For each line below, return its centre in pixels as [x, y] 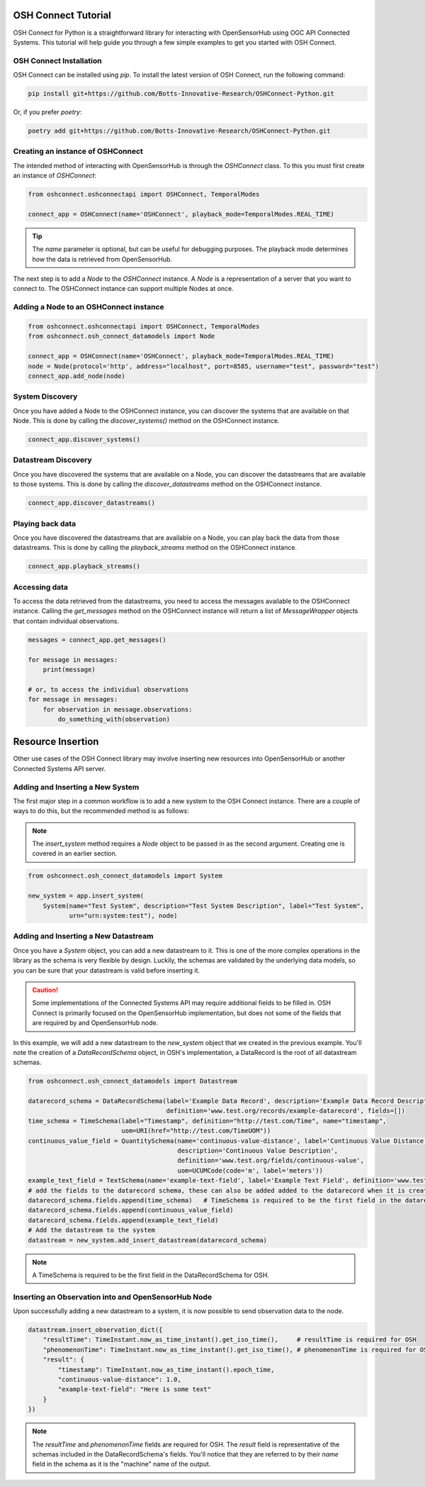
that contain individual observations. [66, 621]
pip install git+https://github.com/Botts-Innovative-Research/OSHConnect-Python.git [181, 94]
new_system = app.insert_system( [86, 896]
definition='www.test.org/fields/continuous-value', [271, 1161]
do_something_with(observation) [114, 719]
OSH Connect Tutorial [62, 15]
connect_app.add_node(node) [76, 376]
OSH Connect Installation [57, 60]
